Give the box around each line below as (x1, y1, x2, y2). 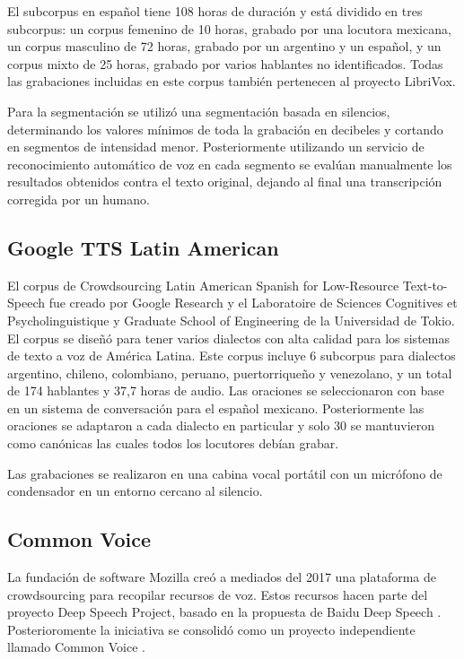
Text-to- (402, 275, 448, 294)
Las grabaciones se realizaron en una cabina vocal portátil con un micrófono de (7, 464, 442, 482)
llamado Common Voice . (7, 637, 145, 656)
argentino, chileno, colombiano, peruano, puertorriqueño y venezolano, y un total (7, 363, 452, 382)
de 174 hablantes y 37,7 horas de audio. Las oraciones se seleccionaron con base (7, 381, 444, 400)
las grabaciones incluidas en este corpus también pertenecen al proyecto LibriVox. (7, 72, 456, 91)
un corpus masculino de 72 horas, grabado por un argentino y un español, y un (7, 37, 442, 56)
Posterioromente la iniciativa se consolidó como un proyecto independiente (7, 620, 416, 638)
